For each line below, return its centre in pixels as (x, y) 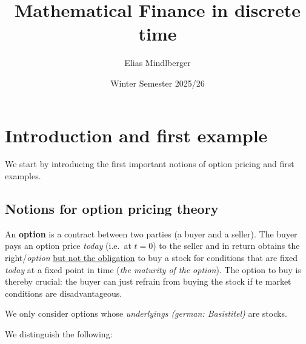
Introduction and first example (136, 135)
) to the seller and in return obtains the (226, 246)
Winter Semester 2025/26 (158, 83)
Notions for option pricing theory (112, 209)
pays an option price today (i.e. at (68, 246)
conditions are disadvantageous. (64, 293)
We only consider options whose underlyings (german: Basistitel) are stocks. (146, 313)
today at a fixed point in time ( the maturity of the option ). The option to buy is (153, 269)
